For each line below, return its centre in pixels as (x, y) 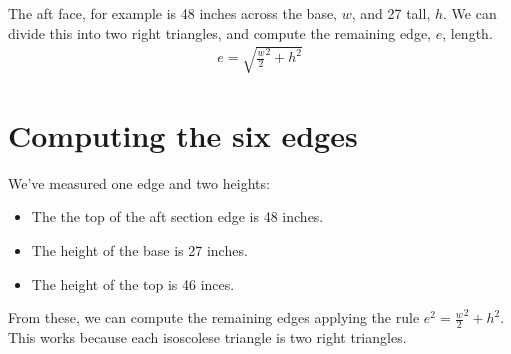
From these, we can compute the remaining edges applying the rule (214, 317)
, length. (467, 32)
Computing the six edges (183, 134)
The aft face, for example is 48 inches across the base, (173, 13)
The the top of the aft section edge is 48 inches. (177, 216)
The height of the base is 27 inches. (139, 250)
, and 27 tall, (391, 13)
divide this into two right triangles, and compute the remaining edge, (220, 32)
